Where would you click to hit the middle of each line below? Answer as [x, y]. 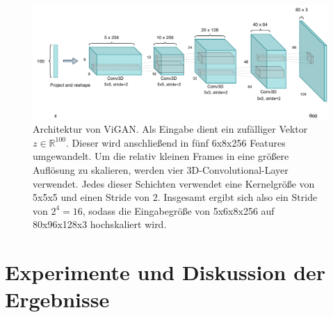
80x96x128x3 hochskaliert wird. [100, 224]
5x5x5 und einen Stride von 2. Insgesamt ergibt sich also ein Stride [175, 197]
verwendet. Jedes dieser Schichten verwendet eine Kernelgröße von [174, 183]
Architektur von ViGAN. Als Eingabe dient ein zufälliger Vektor [170, 129]
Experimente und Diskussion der [165, 272]
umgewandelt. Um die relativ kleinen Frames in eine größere [161, 156]
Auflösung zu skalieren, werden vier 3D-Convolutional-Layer [161, 169]
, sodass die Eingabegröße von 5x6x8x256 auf [178, 210]
